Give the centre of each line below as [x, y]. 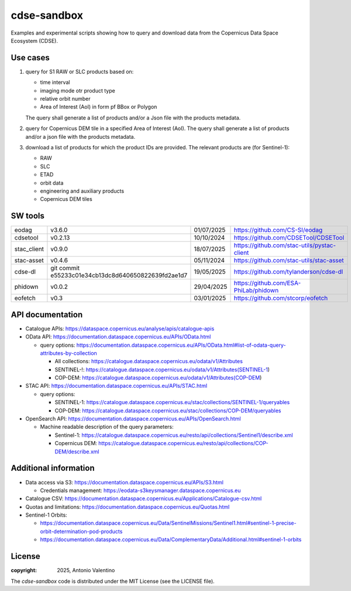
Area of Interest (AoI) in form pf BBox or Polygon [99, 107]
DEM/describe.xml [77, 452]
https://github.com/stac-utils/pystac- [285, 245]
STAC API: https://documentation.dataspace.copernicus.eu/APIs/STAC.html [116, 386]
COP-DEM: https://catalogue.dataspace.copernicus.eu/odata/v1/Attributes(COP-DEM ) [158, 378]
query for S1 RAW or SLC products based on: [80, 71]
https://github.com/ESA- [267, 283]
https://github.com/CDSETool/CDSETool [289, 238]
